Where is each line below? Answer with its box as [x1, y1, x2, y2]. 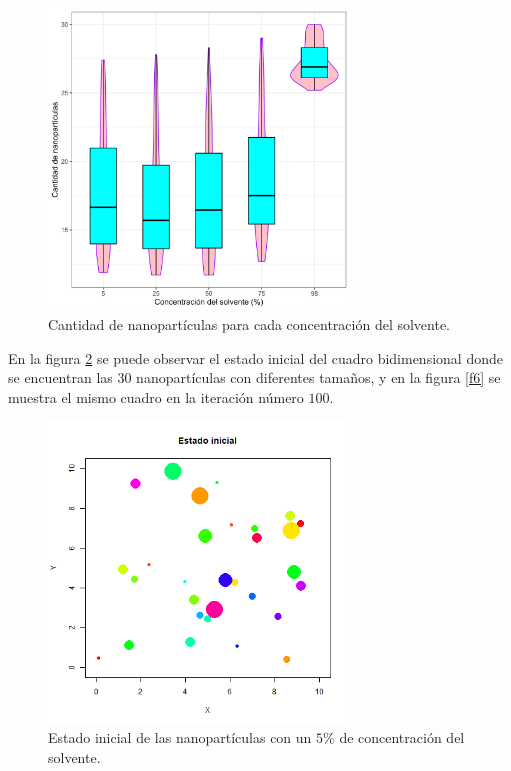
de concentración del [339, 727, 465, 748]
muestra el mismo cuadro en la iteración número [8, 386, 304, 407]
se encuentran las [8, 367, 113, 388]
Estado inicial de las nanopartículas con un [48, 727, 312, 748]
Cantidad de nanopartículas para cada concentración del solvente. [48, 313, 451, 334]
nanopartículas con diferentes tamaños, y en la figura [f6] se [136, 367, 501, 388]
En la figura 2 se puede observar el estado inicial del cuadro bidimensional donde [8, 347, 503, 368]
